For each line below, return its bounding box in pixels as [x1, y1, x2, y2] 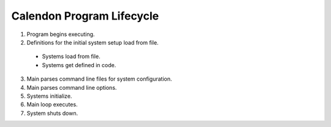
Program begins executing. [26, 31, 95, 38]
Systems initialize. [26, 92, 72, 100]
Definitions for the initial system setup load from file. [26, 38, 159, 46]
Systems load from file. [42, 53, 101, 60]
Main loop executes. [26, 101, 78, 108]
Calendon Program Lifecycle [11, 9, 159, 23]
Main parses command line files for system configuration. [26, 75, 172, 82]
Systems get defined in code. [42, 61, 116, 68]
